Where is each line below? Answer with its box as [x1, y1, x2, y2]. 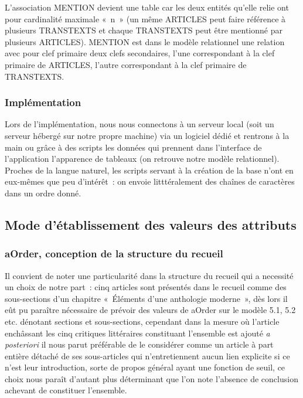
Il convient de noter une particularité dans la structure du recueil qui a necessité [5, 269, 294, 281]
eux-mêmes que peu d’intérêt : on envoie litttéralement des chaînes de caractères [5, 175, 295, 188]
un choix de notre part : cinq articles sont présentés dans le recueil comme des [5, 281, 287, 293]
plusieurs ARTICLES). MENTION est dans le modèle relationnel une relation [5, 35, 285, 47]
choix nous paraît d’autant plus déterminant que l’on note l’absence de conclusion [5, 372, 298, 385]
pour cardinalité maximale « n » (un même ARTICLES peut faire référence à [5, 12, 286, 25]
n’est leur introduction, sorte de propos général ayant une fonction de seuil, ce [5, 361, 285, 373]
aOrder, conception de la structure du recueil [5, 246, 223, 261]
